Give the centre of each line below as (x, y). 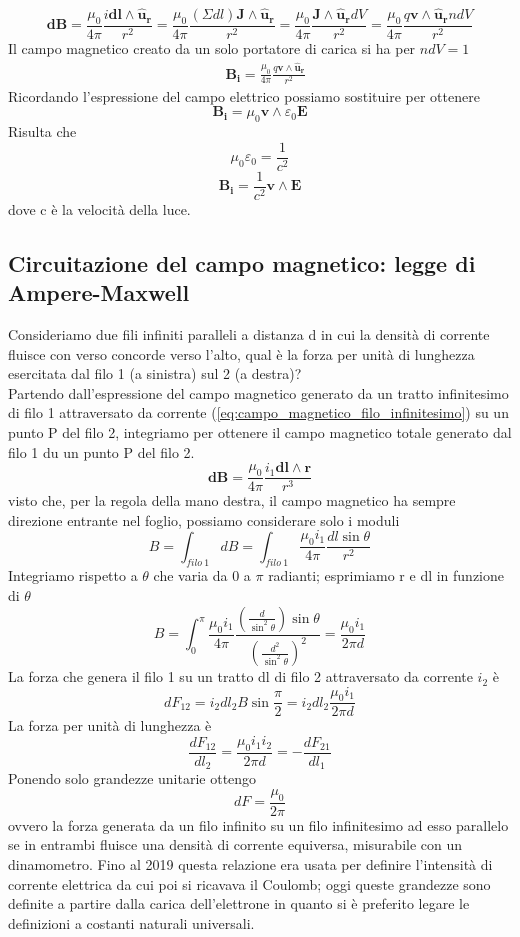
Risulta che (42, 131)
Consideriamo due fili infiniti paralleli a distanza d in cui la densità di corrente (249, 334)
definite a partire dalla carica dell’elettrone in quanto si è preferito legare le (239, 903)
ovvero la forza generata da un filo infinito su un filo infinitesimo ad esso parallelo (258, 824)
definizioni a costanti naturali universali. (131, 922)
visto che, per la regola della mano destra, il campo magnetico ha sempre (232, 500)
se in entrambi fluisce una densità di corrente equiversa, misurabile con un (235, 844)
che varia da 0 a (202, 575)
